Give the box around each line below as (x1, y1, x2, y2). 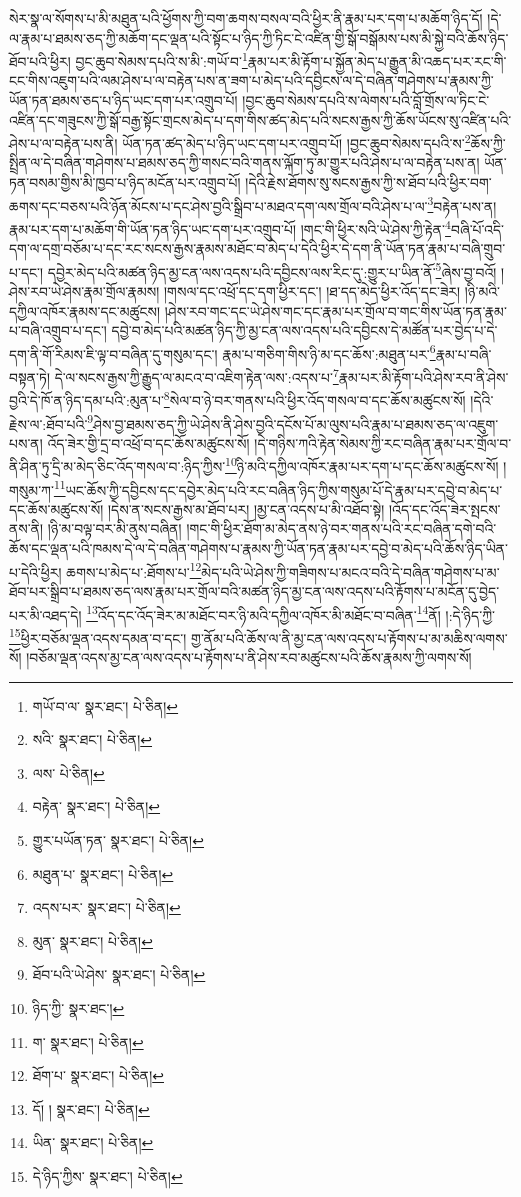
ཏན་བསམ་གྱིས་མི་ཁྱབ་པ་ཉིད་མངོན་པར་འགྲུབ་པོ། (9, 172, 241, 193)
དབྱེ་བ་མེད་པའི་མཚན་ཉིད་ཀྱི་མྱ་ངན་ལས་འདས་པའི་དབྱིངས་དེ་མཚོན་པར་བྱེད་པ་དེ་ (111, 320, 498, 341)
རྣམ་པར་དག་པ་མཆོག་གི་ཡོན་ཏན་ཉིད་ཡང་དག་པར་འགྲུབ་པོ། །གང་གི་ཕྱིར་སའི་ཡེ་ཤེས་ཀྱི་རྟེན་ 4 (9, 215, 451, 239)
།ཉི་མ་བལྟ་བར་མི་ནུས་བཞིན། (47, 518, 182, 539)
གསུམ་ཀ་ (9, 479, 54, 500)
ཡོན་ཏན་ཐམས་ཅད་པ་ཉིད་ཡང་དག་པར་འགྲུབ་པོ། (9, 90, 238, 111)
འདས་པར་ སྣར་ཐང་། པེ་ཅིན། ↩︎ (32, 897, 181, 918)
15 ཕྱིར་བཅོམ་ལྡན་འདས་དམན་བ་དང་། (9, 624, 187, 648)
